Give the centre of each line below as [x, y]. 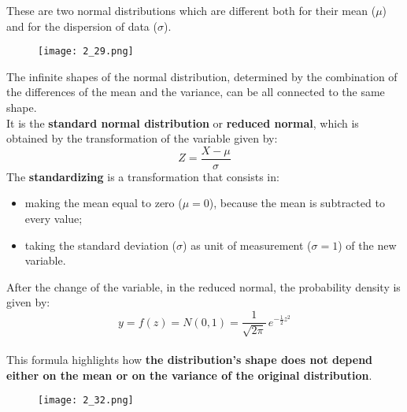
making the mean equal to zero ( [104, 203]
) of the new [367, 245]
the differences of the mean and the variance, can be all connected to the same [196, 92]
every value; [54, 219]
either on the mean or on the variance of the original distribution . [189, 375]
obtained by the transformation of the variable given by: [142, 138]
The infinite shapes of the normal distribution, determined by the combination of [202, 76]
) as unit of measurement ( [247, 245]
